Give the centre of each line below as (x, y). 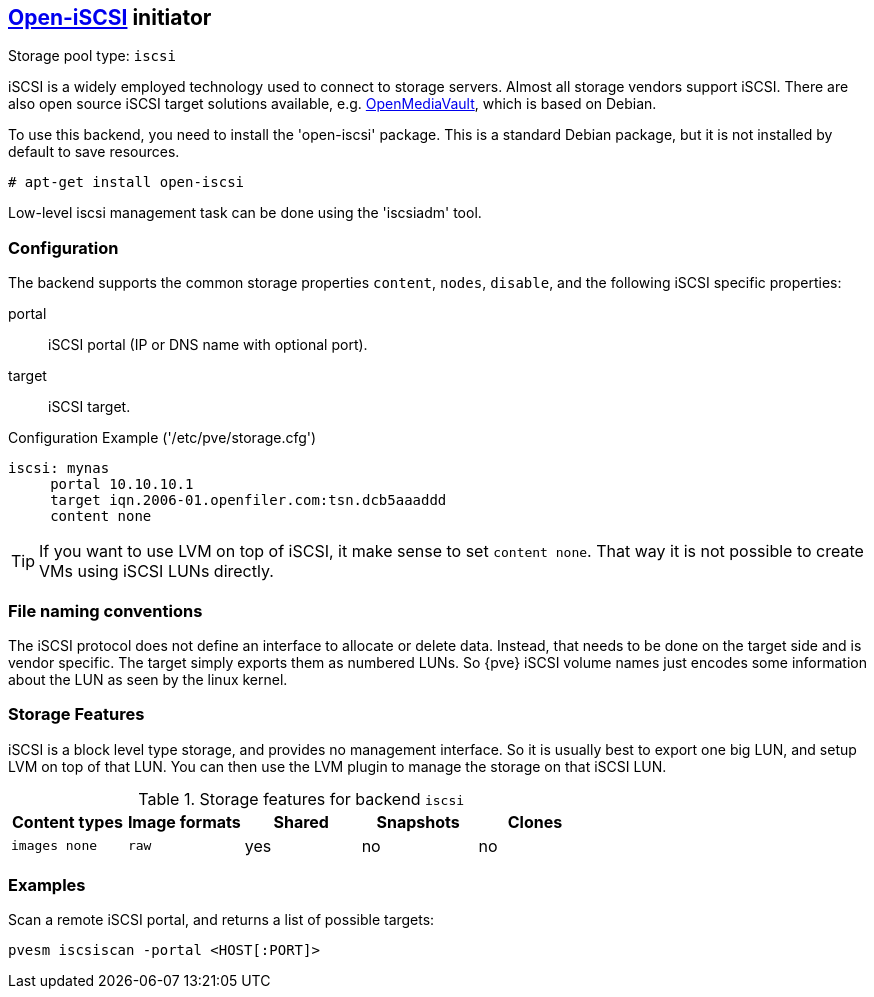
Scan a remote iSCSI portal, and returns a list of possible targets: (221, 920)
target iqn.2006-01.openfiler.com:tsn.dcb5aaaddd (248, 500)
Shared (301, 821)
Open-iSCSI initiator (110, 17)
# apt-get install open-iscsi (126, 182)
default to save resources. (94, 152)
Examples (47, 885)
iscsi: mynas (59, 468)
